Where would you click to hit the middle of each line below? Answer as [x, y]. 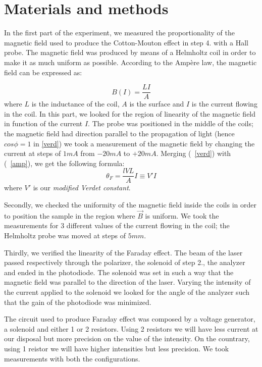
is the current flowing [224, 104]
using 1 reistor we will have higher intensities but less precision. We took [117, 348]
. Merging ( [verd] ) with [194, 153]
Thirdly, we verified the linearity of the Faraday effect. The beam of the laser [123, 252]
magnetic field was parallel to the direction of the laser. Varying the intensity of [127, 282]
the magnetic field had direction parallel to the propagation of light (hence [119, 133]
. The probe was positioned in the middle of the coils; [171, 123]
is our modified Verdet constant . [82, 188]
